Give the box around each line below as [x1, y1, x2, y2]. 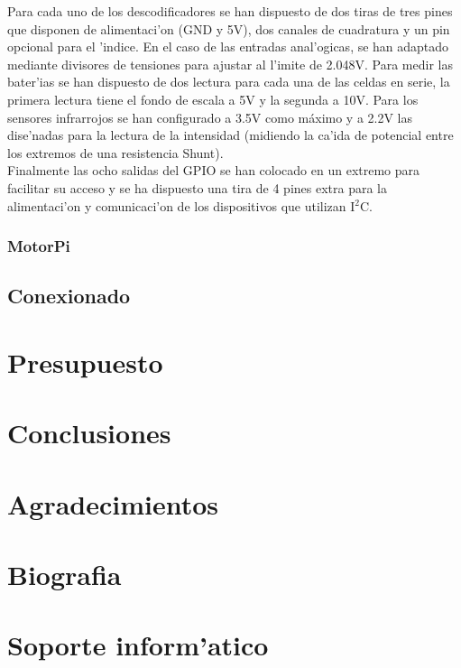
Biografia [7, 556, 122, 593]
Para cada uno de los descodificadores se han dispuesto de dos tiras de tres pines [7, 2, 453, 20]
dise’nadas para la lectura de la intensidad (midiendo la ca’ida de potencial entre [7, 125, 454, 144]
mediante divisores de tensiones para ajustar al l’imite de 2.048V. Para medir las [7, 54, 453, 73]
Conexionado [7, 282, 131, 310]
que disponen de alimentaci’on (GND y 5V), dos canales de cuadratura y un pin [7, 19, 450, 38]
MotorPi [7, 235, 70, 257]
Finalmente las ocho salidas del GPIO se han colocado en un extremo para [7, 161, 420, 180]
